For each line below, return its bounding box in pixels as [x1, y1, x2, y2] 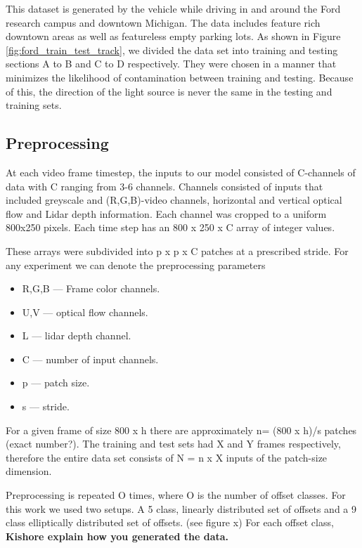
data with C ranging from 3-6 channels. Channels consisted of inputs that [6, 178, 323, 193]
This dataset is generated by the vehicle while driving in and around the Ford [6, 1, 341, 15]
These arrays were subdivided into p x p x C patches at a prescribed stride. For [6, 243, 349, 258]
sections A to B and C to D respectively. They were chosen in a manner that [6, 56, 337, 71]
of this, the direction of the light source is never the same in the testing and [6, 84, 332, 98]
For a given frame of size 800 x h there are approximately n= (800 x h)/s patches [6, 422, 357, 437]
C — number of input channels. [22, 351, 159, 366]
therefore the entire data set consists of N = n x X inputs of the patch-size [6, 450, 328, 464]
